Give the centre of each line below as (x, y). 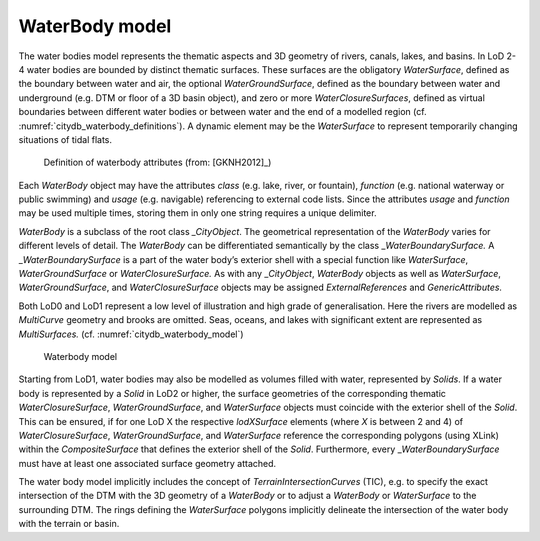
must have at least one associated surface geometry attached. (147, 463)
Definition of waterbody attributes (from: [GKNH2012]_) (157, 162)
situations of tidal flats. (65, 139)
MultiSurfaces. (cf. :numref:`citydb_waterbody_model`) (131, 334)
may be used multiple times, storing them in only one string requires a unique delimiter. (197, 213)
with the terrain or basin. (69, 524)
